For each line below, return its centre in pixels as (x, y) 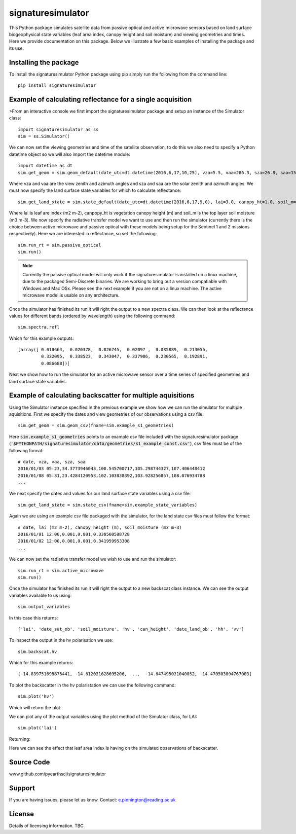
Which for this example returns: (41, 663)
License (21, 814)
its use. (17, 48)
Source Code (30, 762)
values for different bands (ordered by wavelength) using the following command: (92, 316)
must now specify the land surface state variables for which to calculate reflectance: (95, 190)
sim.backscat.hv (37, 652)
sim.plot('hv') (36, 696)
